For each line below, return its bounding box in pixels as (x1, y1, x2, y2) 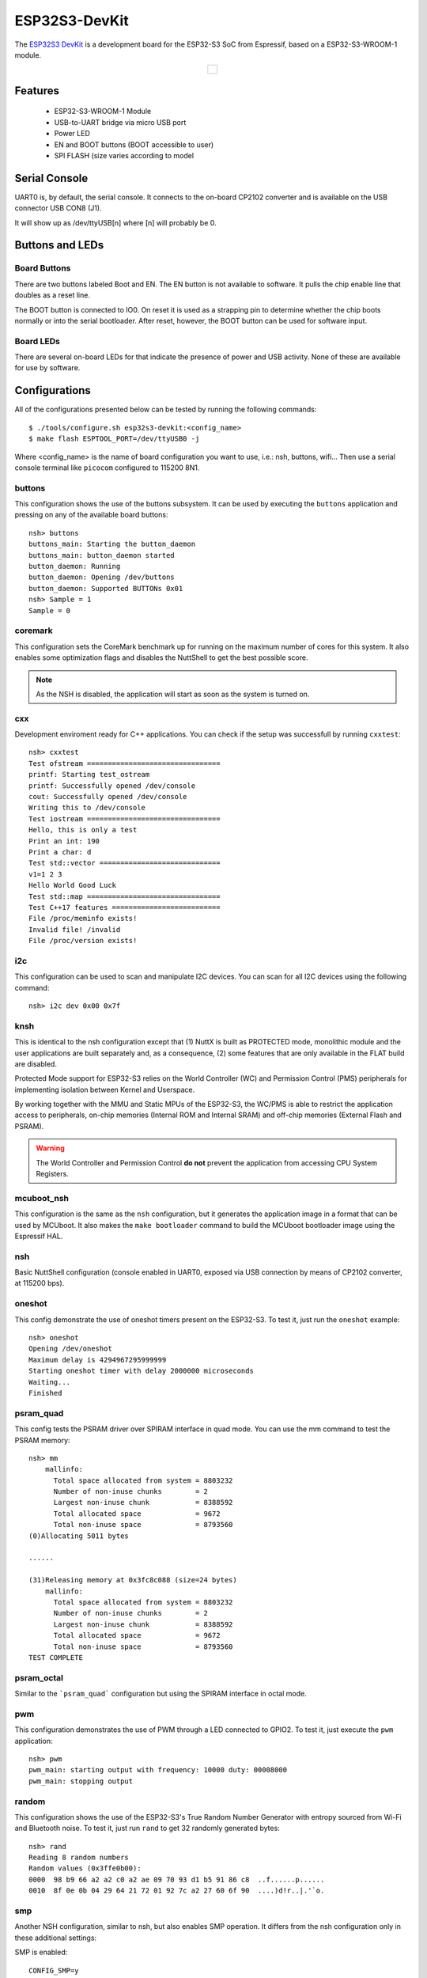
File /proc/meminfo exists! (28, 914, 138, 923)
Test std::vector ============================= (28, 858, 221, 868)
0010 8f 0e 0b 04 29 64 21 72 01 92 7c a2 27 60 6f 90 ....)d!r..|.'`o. (28, 1886, 325, 1895)
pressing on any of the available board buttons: (14, 510, 169, 520)
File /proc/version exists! (28, 936, 138, 945)
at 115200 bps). (14, 1279, 65, 1288)
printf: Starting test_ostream (28, 770, 150, 779)
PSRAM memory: (14, 1435, 70, 1445)
